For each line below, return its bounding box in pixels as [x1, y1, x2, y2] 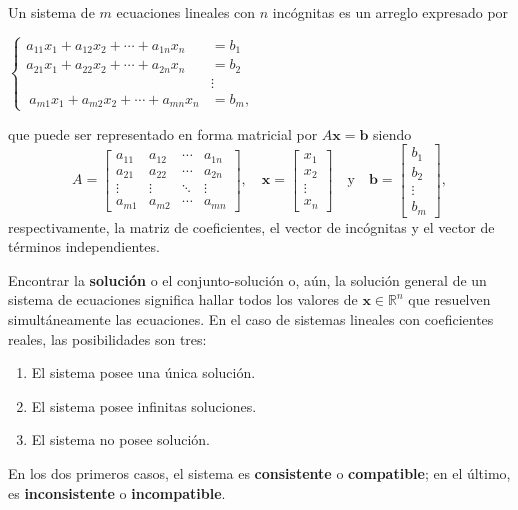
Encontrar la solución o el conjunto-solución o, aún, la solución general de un [8, 269, 487, 290]
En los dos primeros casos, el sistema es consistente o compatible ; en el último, [8, 463, 511, 484]
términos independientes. [8, 236, 160, 257]
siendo [373, 123, 412, 144]
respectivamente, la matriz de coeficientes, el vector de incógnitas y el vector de [8, 216, 495, 237]
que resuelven [408, 289, 491, 310]
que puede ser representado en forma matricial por [8, 123, 318, 144]
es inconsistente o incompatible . [8, 482, 226, 503]
